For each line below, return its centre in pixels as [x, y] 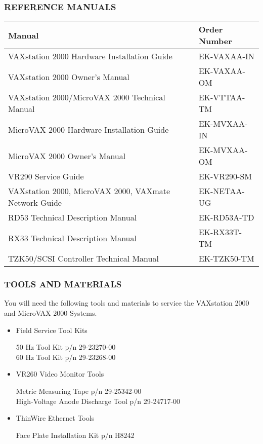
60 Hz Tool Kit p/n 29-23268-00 [66, 357]
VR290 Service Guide [46, 176]
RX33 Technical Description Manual [72, 238]
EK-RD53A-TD [226, 217]
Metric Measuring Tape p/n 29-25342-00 [79, 391]
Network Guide [35, 203]
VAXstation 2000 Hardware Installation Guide [90, 56]
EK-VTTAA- [222, 97]
